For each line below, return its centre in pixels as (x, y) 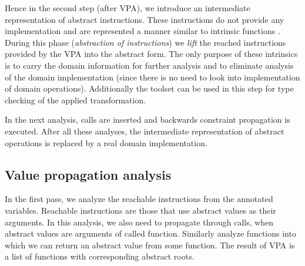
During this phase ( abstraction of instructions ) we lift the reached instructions (145, 42)
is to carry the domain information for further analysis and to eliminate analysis (149, 65)
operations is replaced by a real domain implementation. (106, 142)
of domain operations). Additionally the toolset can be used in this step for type (149, 88)
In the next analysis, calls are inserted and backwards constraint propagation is (148, 119)
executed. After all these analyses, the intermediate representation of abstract (145, 131)
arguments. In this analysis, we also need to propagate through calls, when (139, 222)
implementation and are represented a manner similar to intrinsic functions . (143, 31)
